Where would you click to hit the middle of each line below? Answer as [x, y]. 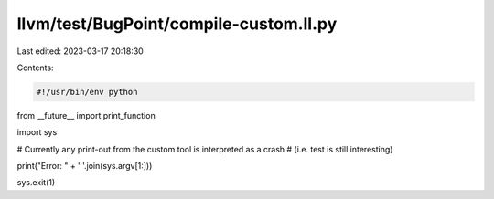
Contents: [35, 68]
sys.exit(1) [36, 183]
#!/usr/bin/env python [87, 92]
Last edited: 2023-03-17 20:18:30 [80, 51]
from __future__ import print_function [86, 115]
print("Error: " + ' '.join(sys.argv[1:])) [85, 166]
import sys [37, 132]
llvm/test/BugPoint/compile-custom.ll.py [177, 24]
